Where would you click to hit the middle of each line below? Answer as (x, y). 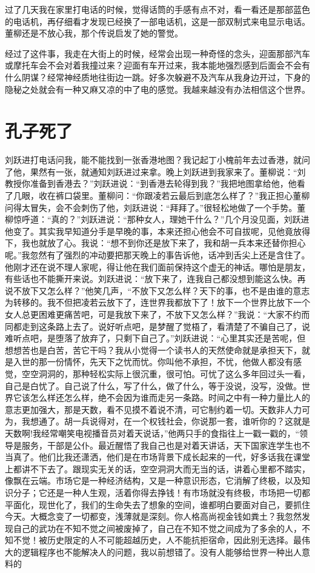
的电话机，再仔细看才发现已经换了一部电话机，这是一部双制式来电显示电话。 (157, 21)
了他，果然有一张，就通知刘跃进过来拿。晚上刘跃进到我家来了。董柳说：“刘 (155, 171)
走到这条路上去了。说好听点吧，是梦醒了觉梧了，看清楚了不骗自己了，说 (166, 326)
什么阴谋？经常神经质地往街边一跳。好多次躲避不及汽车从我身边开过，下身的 (157, 77)
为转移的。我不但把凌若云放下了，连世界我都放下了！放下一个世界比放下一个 (157, 302)
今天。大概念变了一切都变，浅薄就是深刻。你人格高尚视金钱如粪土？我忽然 (153, 516)
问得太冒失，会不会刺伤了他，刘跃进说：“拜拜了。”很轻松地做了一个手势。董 (155, 207)
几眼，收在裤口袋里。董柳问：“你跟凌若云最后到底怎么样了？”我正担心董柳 (161, 196)
